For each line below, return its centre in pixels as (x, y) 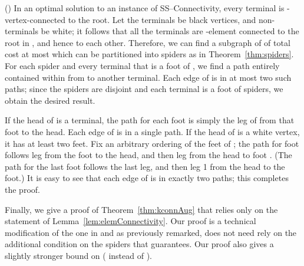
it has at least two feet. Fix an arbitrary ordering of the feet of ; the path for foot (152, 143)
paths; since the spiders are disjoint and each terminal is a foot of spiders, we (144, 89)
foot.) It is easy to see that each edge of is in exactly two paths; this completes (147, 178)
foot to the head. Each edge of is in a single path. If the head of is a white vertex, (152, 131)
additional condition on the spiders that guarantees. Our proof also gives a (139, 244)
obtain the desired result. (50, 100)
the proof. (22, 189)
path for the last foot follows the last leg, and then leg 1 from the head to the (145, 166)
